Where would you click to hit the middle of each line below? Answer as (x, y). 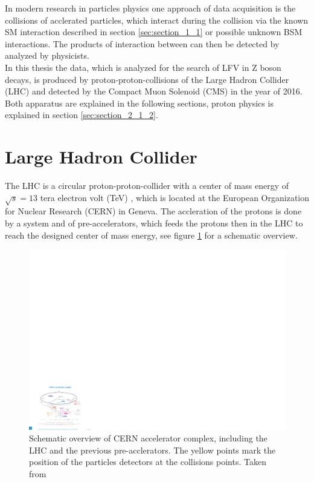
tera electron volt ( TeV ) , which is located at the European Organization (175, 197)
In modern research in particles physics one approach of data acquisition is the (150, 8)
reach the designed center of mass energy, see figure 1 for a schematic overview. (151, 235)
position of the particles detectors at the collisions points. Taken (148, 462)
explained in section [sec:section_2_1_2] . (82, 115)
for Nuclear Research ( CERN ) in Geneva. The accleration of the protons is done (153, 211)
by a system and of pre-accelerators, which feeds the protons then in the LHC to (154, 223)
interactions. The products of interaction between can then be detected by (142, 43)
